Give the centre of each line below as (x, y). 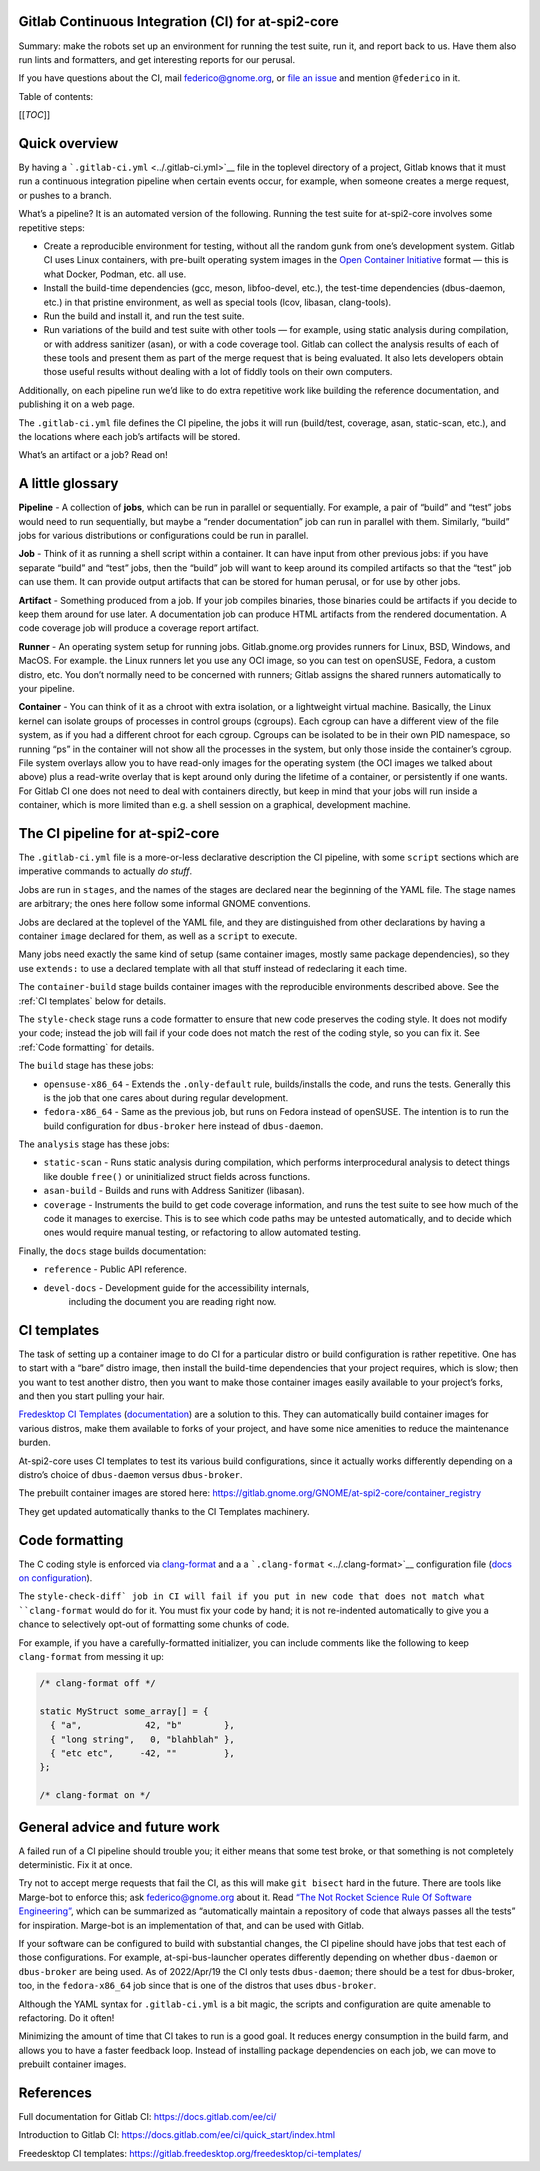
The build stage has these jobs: (86, 1066)
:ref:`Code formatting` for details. (86, 1047)
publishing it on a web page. (76, 404)
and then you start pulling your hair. (91, 1396)
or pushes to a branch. (65, 195)
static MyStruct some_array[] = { (124, 1711)
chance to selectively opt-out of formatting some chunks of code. (154, 1624)
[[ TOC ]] (34, 115)
